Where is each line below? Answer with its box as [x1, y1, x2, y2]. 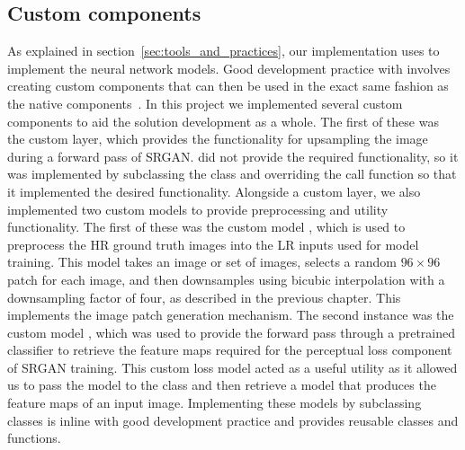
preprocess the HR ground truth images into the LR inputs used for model [7, 234, 419, 253]
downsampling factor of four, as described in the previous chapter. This [7, 287, 401, 306]
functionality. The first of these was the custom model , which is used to [7, 217, 406, 236]
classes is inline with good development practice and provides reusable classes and [7, 410, 459, 429]
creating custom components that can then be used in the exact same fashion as [7, 76, 449, 95]
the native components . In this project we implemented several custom [7, 93, 403, 112]
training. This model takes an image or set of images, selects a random [7, 252, 397, 271]
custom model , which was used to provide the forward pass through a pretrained [7, 322, 456, 341]
